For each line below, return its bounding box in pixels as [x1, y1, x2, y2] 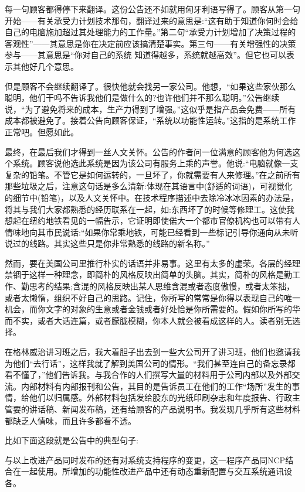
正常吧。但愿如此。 [5, 125, 79, 138]
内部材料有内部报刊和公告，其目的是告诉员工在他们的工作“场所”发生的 [21, 380, 292, 392]
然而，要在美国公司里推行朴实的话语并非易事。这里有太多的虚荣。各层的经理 [5, 257, 300, 269]
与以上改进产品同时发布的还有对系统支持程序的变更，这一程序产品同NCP [5, 453, 286, 466]
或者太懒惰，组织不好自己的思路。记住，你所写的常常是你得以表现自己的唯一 [5, 291, 300, 303]
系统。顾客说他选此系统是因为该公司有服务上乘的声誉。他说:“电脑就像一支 [12, 157, 299, 169]
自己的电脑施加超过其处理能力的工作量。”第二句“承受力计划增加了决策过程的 [5, 26, 296, 38]
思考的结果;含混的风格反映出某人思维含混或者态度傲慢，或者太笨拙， [29, 280, 294, 292]
